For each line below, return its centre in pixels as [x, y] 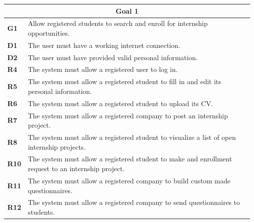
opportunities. [49, 33]
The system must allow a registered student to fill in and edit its [125, 81]
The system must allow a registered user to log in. [103, 69]
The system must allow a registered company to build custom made [129, 180]
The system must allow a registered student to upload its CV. [121, 103]
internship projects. [57, 146]
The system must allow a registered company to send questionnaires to [134, 202]
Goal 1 [127, 11]
